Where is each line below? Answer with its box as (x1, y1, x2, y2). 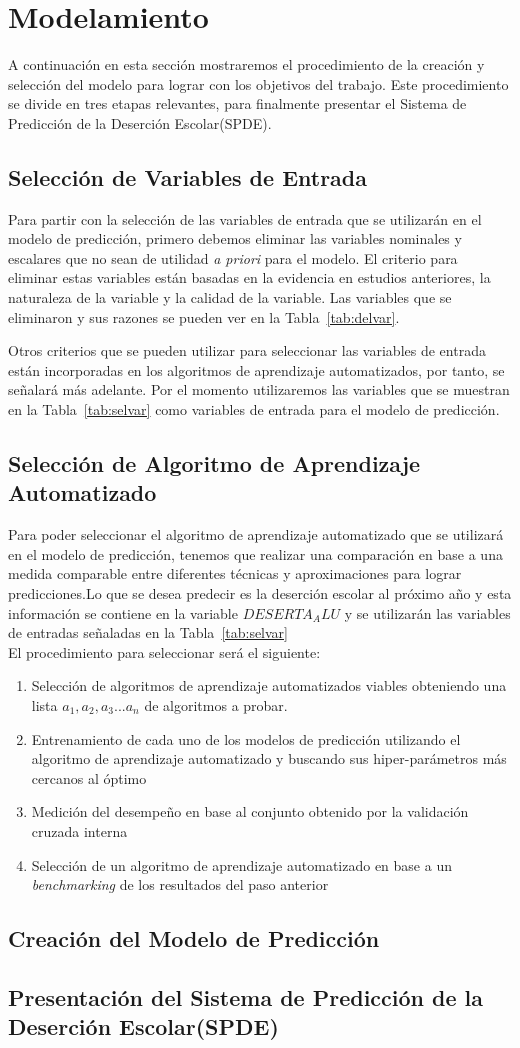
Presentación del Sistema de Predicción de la (8, 981, 484, 1012)
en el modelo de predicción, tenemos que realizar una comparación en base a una (8, 543, 503, 564)
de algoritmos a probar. (144, 694, 288, 715)
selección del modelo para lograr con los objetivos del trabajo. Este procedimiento (8, 73, 509, 94)
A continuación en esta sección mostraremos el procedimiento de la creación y (8, 54, 485, 75)
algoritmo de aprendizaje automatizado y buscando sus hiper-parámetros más (31, 748, 507, 769)
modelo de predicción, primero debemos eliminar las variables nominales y (8, 228, 462, 249)
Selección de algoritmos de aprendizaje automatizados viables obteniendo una (31, 675, 507, 696)
